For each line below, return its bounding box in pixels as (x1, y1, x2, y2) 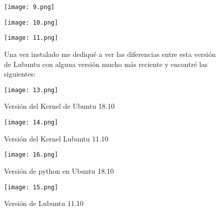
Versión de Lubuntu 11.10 (4, 198, 84, 208)
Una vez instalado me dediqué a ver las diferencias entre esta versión (4, 48, 216, 59)
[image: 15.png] (4, 183, 58, 191)
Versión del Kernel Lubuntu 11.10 (4, 133, 108, 144)
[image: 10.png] (4, 19, 58, 26)
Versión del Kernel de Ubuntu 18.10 (4, 101, 115, 111)
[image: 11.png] (4, 34, 58, 42)
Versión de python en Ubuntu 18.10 (4, 165, 114, 176)
